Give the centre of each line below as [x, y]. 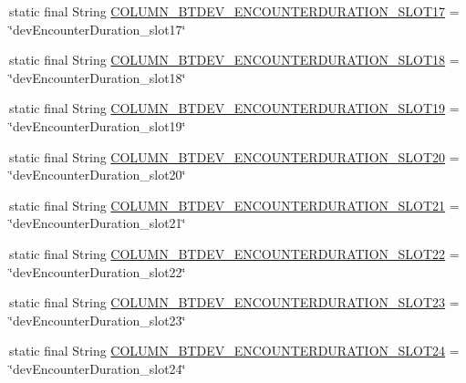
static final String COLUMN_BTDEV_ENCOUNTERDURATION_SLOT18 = [234, 60]
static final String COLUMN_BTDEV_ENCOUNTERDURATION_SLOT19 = [234, 108]
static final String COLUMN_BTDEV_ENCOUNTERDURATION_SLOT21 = [234, 205]
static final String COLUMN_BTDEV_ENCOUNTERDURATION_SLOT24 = [234, 351]
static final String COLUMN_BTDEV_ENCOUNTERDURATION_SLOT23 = [234, 302]
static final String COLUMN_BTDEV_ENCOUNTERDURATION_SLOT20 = [234, 156]
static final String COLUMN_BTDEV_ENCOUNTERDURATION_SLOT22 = [234, 253]
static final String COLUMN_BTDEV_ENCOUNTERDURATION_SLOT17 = [234, 11]
